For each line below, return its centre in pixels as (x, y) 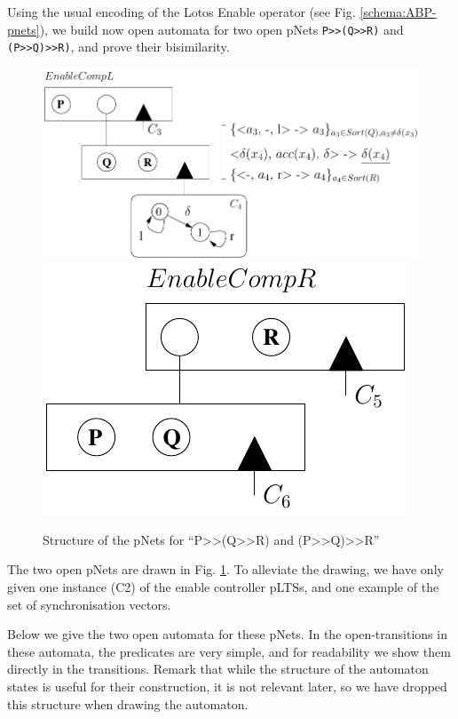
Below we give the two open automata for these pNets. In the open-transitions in (227, 634)
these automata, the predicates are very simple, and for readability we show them (229, 651)
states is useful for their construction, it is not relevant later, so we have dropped (227, 686)
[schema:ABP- (398, 12)
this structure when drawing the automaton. (128, 703)
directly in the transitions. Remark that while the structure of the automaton (218, 669)
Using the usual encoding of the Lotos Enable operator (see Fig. (182, 12)
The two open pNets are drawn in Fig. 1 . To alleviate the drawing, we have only (225, 569)
